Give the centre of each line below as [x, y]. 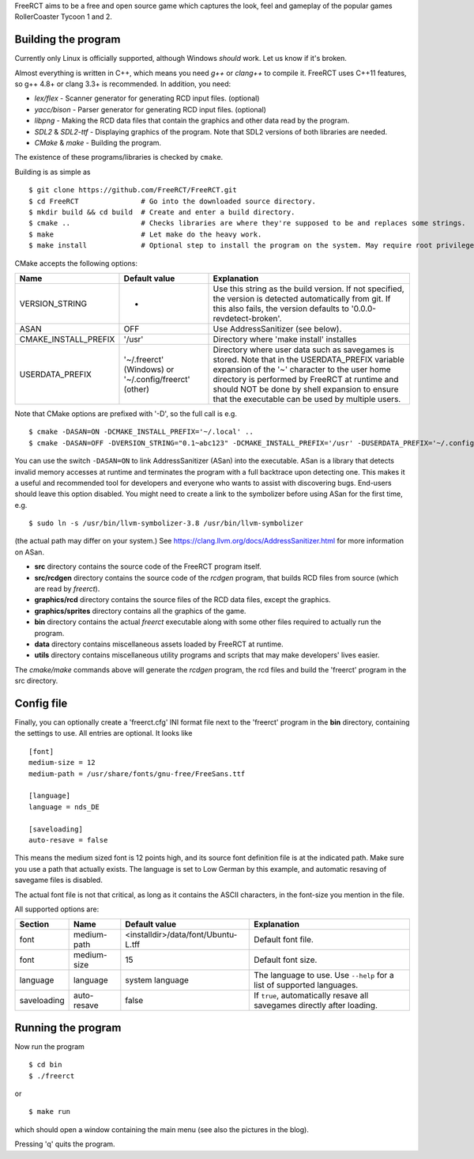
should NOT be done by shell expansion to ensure [306, 389]
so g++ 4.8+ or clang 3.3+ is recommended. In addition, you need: [123, 84]
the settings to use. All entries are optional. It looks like [103, 733]
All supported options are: [57, 909]
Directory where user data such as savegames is [303, 350]
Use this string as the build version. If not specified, [308, 289]
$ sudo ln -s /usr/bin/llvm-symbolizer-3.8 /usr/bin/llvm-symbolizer [166, 523]
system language [157, 980]
